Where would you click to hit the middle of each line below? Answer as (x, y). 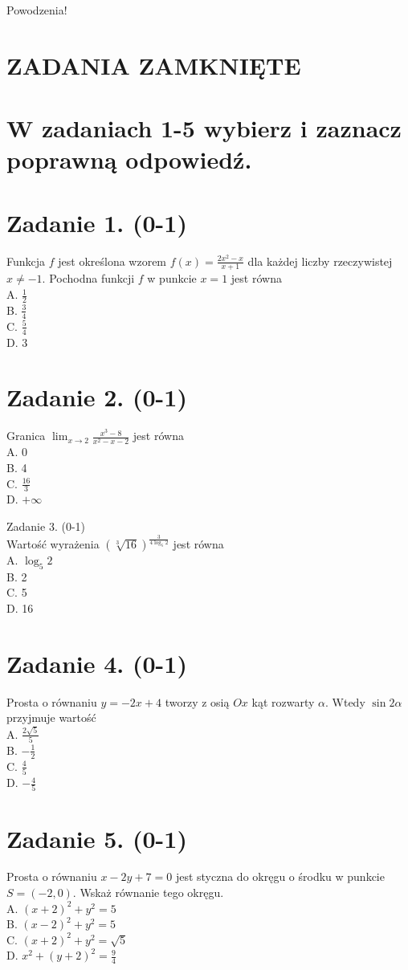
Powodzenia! (37, 10)
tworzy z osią (197, 701)
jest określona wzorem (112, 261)
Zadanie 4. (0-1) (97, 663)
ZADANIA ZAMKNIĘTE (154, 65)
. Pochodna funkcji (88, 278)
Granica (26, 436)
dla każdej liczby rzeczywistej (320, 261)
